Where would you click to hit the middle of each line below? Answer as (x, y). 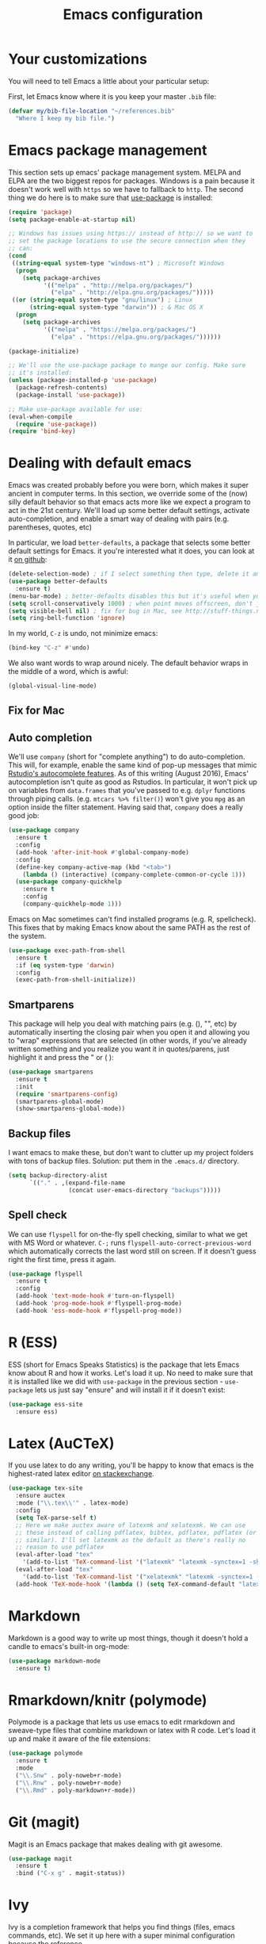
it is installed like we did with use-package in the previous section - (116, 1381)
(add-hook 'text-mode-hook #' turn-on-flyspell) (95, 1296)
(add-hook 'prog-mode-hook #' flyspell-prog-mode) (99, 1303)
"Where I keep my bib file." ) (65, 118)
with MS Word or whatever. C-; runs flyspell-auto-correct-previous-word (130, 1242)
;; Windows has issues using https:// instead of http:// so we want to (131, 234)
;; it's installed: (40, 373)
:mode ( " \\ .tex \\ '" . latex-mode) (72, 1503)
